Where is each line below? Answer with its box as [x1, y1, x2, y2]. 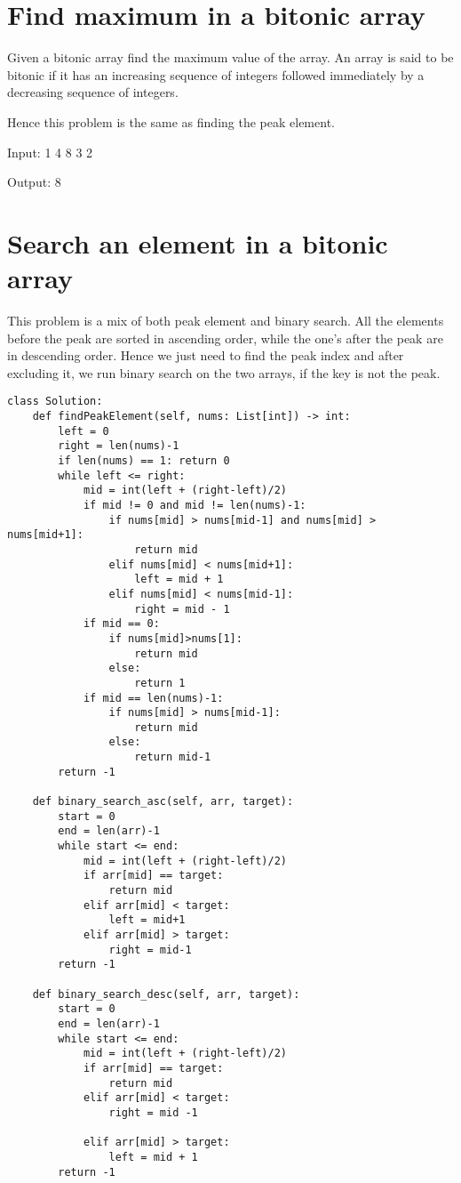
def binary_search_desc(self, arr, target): [32, 987, 300, 1001]
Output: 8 [7, 173, 61, 191]
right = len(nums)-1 [58, 439, 179, 453]
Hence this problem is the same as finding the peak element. [7, 112, 335, 131]
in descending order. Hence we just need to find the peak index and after [7, 346, 404, 365]
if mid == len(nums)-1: [83, 691, 224, 704]
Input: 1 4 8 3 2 [7, 142, 93, 161]
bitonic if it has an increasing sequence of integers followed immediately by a [7, 65, 425, 84]
